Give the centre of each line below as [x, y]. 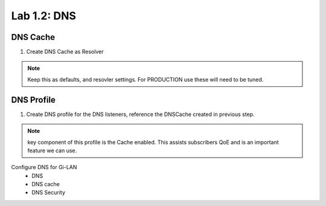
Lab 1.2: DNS [44, 16]
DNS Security [49, 193]
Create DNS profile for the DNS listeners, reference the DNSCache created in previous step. [140, 114]
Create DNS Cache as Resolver [65, 52]
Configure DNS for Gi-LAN [44, 167]
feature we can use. [52, 150]
